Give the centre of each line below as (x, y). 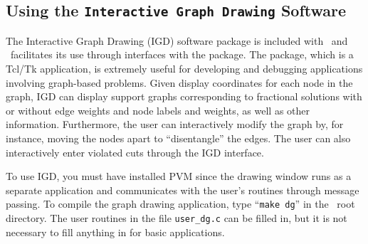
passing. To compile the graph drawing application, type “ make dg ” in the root (180, 204)
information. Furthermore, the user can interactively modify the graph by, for (175, 124)
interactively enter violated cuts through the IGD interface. (135, 152)
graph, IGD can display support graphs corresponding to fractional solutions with (184, 96)
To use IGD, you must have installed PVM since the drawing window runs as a (179, 176)
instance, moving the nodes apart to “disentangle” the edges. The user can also (178, 138)
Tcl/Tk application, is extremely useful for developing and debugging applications (184, 68)
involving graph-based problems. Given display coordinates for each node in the (179, 82)
